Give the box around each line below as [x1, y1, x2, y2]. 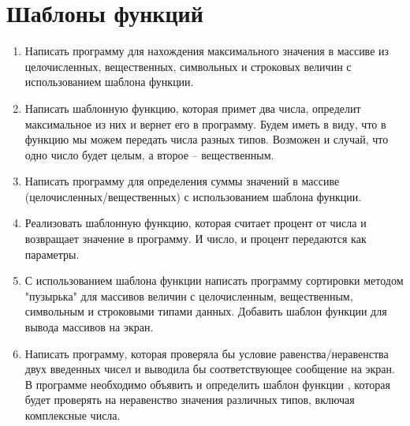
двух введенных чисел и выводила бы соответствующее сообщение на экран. [24, 361, 395, 377]
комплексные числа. [24, 407, 121, 423]
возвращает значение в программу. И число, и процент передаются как [24, 230, 367, 247]
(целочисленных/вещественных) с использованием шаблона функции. [24, 188, 362, 204]
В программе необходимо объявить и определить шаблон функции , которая [24, 376, 390, 392]
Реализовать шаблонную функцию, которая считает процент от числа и [24, 215, 367, 231]
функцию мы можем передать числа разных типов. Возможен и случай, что [24, 131, 389, 148]
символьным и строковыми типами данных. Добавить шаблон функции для [24, 303, 387, 319]
